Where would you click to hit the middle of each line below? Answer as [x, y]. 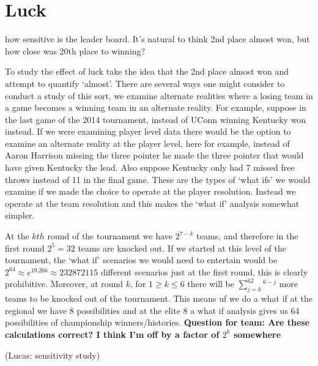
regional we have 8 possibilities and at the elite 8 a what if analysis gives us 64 [152, 310]
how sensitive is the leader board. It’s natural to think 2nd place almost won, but [157, 39]
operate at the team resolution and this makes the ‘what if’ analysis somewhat [152, 203]
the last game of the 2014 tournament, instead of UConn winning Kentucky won [156, 119]
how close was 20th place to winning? [75, 50]
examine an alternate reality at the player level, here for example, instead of [147, 143]
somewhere [257, 334]
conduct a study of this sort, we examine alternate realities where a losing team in [159, 95]
